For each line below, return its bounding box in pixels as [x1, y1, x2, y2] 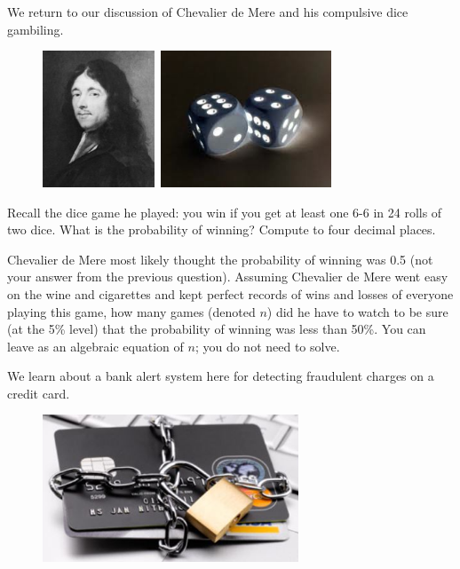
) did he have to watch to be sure [266, 302, 448, 320]
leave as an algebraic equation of [7, 336, 184, 355]
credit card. [7, 383, 70, 402]
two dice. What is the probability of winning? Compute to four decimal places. [7, 220, 436, 239]
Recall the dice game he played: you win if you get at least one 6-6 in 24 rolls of [7, 202, 442, 221]
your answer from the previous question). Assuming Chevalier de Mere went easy [7, 267, 448, 286]
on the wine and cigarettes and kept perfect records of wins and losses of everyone [7, 284, 454, 303]
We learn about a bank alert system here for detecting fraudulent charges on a [7, 367, 434, 385]
